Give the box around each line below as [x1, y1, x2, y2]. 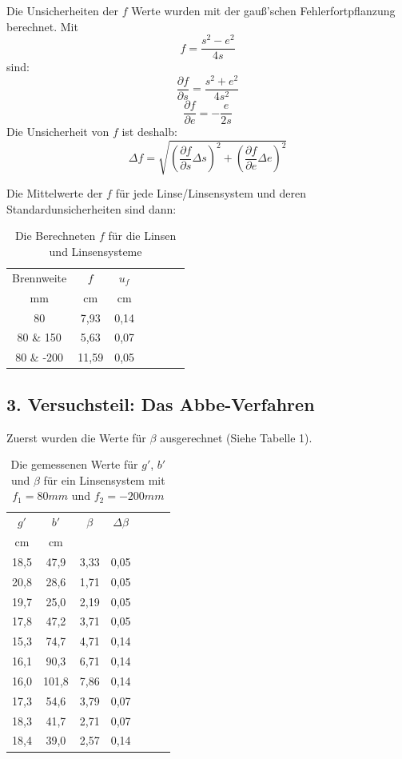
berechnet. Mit [6, 18, 78, 34]
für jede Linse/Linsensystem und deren [115, 185, 307, 202]
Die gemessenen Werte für [10, 456, 138, 473]
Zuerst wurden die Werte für [6, 429, 146, 445]
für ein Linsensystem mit [43, 471, 165, 488]
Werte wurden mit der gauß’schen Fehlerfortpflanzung [131, 2, 396, 18]
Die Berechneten [14, 227, 96, 244]
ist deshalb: [121, 123, 177, 140]
